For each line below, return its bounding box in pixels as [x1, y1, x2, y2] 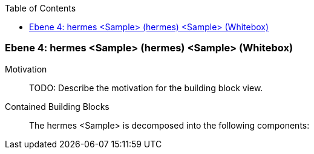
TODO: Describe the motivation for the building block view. [29, 82, 263, 93]
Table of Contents [5, 3, 76, 13]
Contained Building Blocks [5, 101, 110, 112]
